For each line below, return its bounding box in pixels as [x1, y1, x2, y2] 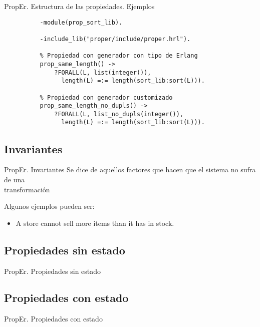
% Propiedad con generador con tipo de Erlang [40, 52, 198, 60]
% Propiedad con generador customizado [40, 94, 173, 101]
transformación [4, 184, 50, 194]
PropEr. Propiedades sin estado [4, 265, 101, 276]
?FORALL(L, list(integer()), [54, 69, 151, 76]
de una [4, 174, 25, 184]
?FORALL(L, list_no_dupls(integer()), [54, 110, 183, 118]
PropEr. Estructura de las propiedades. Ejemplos [4, 1, 155, 11]
